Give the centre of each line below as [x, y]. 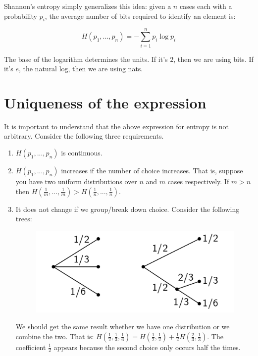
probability [21, 16]
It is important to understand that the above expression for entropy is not [117, 126]
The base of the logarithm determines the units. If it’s [86, 59]
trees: [24, 219]
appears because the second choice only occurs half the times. [147, 347]
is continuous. [82, 153]
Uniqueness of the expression [105, 102]
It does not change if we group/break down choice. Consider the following [128, 209]
